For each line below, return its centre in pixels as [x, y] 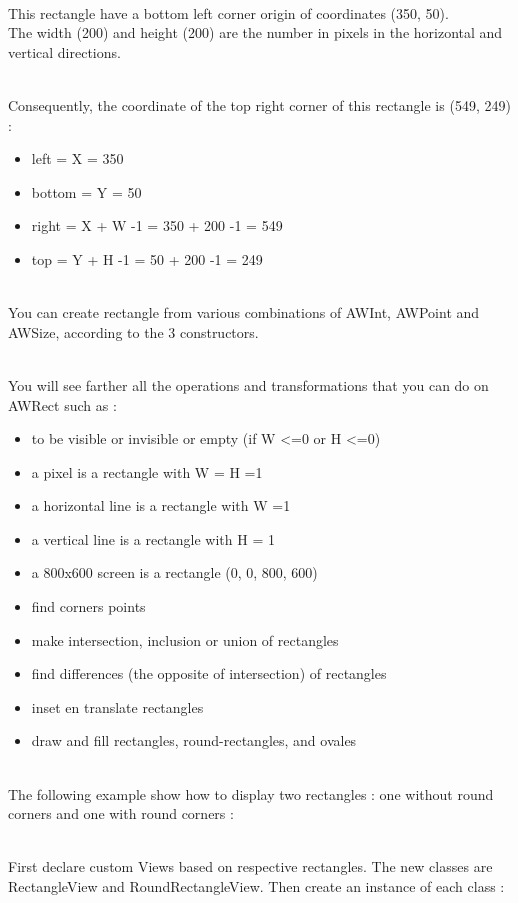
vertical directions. [64, 51]
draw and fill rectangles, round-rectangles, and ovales [194, 740]
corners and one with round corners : [121, 813]
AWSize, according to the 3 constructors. [133, 331]
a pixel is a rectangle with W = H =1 [147, 471]
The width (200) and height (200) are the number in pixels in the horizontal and [255, 32]
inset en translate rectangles [117, 706]
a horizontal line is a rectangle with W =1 [161, 505]
